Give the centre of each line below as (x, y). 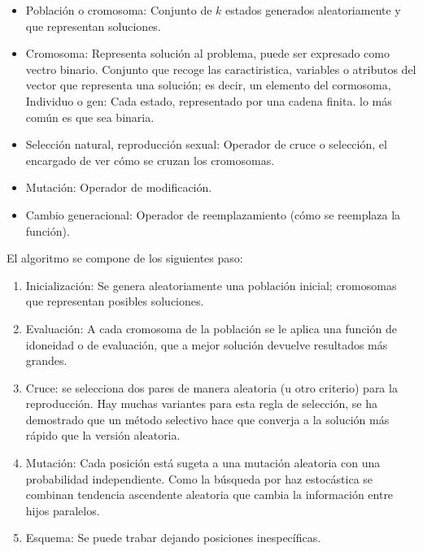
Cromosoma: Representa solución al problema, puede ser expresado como (207, 53)
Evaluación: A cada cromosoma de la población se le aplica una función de (211, 328)
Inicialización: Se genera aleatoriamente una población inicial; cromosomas (211, 285)
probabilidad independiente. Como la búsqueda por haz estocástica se (199, 478)
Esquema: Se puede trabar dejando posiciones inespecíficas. (173, 538)
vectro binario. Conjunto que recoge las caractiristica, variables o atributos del (221, 69)
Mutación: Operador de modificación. (119, 187)
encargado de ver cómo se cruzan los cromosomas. (150, 160)
